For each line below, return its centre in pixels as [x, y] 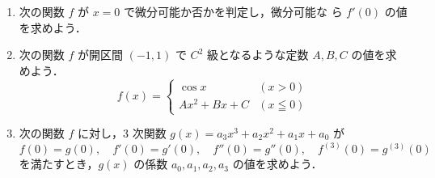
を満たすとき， [59, 164]
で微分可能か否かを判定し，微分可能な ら [233, 11]
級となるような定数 [258, 55]
